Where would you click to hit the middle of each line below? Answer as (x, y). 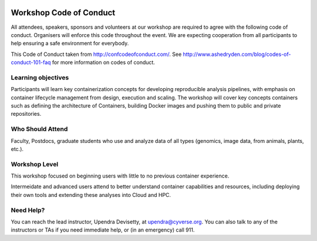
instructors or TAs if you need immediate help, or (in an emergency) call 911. (103, 230)
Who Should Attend (39, 129)
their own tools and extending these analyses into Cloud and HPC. (91, 195)
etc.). (17, 149)
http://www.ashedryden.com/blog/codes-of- (237, 54)
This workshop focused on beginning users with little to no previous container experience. (120, 176)
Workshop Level (35, 164)
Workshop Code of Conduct (63, 13)
